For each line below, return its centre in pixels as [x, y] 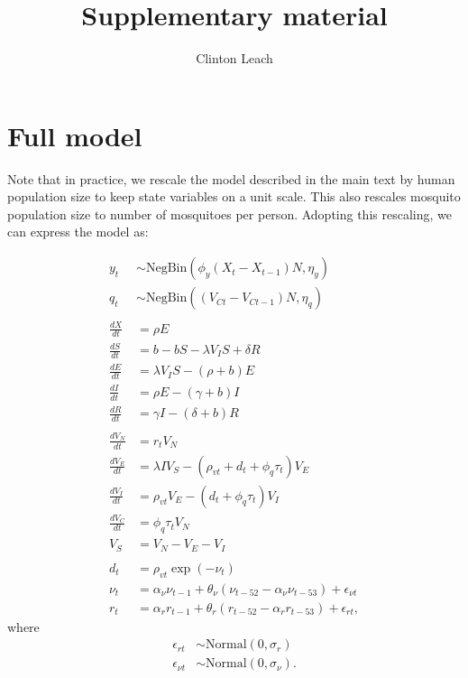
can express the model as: [78, 232]
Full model [75, 135]
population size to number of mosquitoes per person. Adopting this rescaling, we [229, 214]
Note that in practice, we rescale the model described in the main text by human [231, 178]
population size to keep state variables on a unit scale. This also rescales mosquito [234, 196]
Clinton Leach [234, 58]
